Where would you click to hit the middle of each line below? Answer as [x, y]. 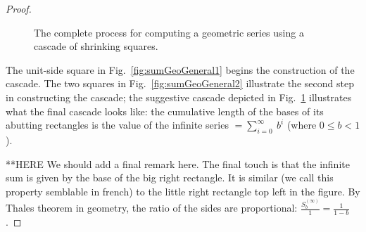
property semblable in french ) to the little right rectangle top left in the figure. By [183, 191]
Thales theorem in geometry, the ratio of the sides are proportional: [152, 208]
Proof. [19, 8]
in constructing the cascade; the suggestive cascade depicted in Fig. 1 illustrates [179, 97]
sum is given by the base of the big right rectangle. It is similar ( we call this [170, 178]
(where [302, 125]
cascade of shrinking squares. [96, 46]
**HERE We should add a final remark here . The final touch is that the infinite [178, 163]
